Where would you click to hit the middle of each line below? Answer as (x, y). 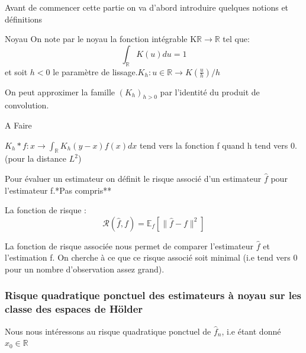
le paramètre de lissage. (95, 71)
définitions (24, 19)
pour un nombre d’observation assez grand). (85, 269)
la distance (47, 158)
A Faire (18, 125)
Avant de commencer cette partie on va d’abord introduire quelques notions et (147, 7)
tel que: (236, 39)
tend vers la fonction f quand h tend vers (214, 145)
